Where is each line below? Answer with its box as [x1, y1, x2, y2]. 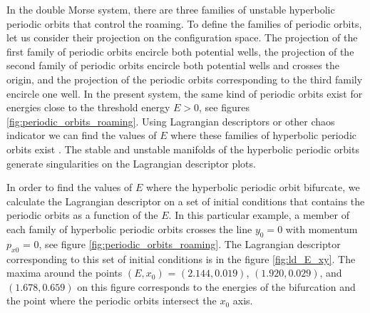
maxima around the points [6, 265, 123, 280]
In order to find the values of [6, 180, 133, 195]
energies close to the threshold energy [6, 100, 170, 115]
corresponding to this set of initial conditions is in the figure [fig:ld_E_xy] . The [6, 251, 356, 266]
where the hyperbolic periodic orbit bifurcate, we [146, 180, 360, 195]
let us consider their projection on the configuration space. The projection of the [6, 30, 358, 45]
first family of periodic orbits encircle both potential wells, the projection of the [6, 43, 354, 58]
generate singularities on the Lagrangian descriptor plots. [6, 155, 256, 170]
